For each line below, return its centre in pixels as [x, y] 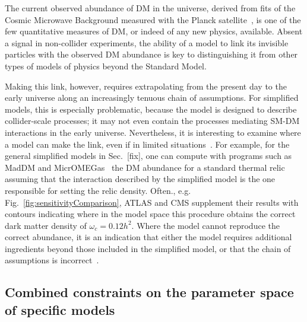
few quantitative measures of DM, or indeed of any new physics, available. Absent [154, 31]
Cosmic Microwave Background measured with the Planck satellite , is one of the [153, 19]
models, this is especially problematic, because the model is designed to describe [151, 109]
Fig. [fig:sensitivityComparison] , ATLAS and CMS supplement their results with [152, 202]
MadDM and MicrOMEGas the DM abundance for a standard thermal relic [145, 167]
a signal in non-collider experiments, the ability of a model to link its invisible [147, 42]
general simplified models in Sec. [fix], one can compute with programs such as [148, 156]
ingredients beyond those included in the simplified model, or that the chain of [148, 248]
